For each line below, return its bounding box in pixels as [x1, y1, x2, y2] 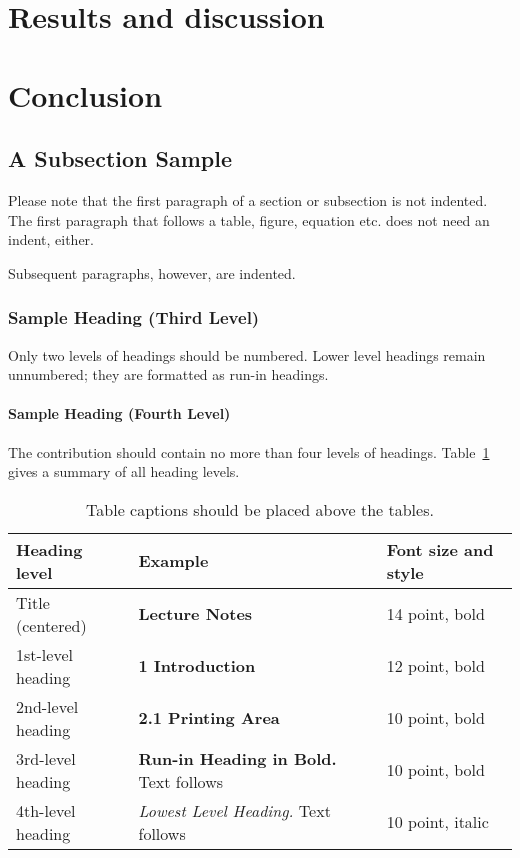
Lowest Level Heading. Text [138, 798, 331, 822]
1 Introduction [138, 654, 256, 678]
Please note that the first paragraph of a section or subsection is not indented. [8, 189, 488, 210]
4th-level [16, 798, 76, 822]
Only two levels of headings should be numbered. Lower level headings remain [8, 344, 486, 365]
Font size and [386, 537, 494, 561]
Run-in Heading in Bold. [138, 746, 337, 770]
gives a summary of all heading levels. [8, 461, 240, 482]
